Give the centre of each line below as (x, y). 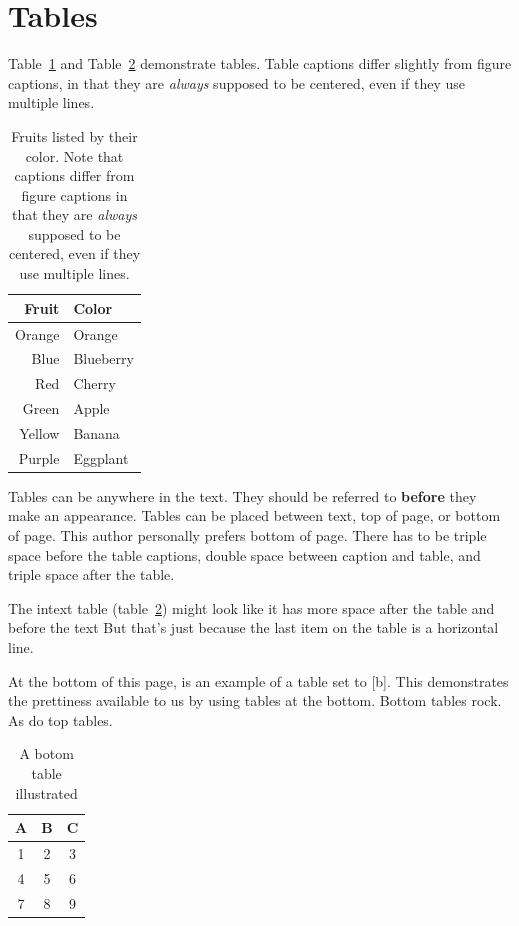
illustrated (46, 792)
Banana (96, 432)
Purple (39, 457)
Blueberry (103, 358)
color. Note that (74, 155)
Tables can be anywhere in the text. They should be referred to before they (242, 495)
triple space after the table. (91, 574)
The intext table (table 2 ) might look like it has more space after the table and (251, 607)
